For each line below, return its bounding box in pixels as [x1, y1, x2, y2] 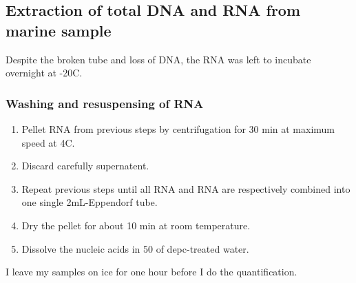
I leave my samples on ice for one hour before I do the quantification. [6, 264, 297, 279]
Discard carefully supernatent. [21, 158, 149, 173]
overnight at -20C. [6, 65, 83, 80]
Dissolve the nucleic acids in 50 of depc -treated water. [21, 241, 249, 255]
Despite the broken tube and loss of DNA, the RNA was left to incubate [6, 52, 311, 66]
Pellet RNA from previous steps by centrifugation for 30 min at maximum [21, 122, 335, 136]
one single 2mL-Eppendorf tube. [21, 195, 158, 209]
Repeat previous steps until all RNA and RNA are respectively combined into [21, 181, 350, 196]
